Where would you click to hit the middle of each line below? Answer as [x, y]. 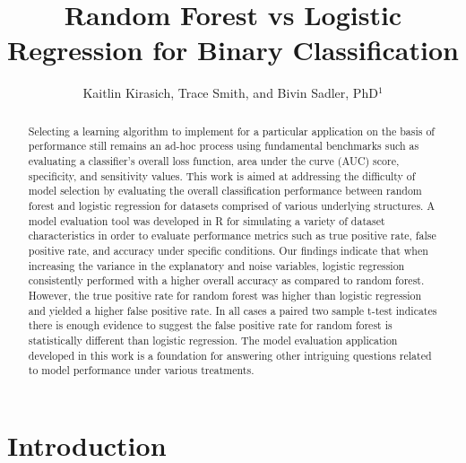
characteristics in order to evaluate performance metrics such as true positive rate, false [232, 236]
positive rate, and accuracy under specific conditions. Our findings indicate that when [228, 250]
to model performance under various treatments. [141, 370]
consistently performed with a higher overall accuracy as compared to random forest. [226, 280]
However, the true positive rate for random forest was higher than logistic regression [225, 295]
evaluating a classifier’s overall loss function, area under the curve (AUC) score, [214, 161]
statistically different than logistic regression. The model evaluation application [213, 340]
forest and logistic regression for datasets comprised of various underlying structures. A [232, 205]
